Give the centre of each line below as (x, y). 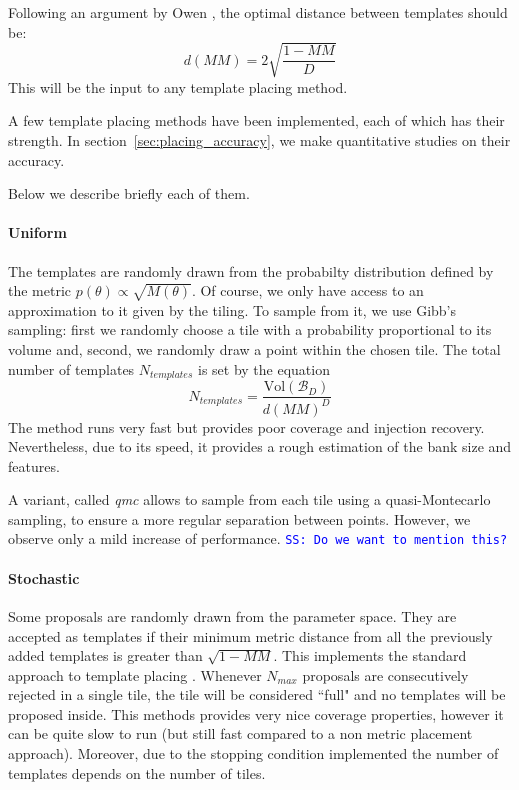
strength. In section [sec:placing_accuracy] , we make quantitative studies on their (259, 139)
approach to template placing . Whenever (135, 674)
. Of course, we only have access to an (307, 290)
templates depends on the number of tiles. (137, 772)
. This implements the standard (370, 655)
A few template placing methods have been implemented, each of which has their (256, 120)
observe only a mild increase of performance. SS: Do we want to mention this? (258, 538)
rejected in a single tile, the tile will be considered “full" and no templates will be (257, 694)
